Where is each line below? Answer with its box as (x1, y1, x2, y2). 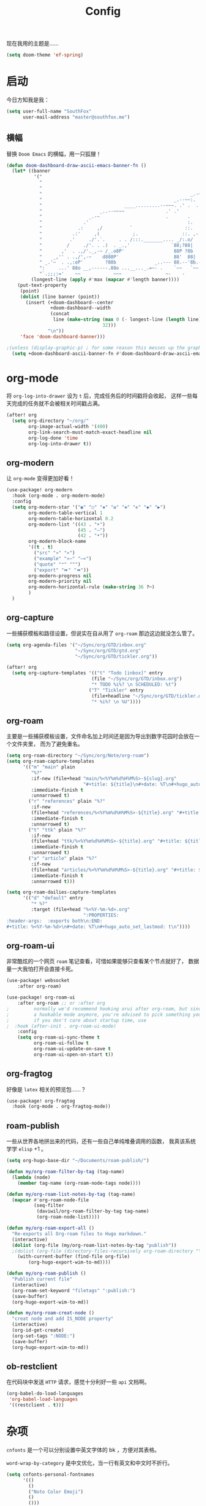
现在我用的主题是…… (6, 40, 59, 47)
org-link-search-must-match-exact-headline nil (28, 429, 152, 435)
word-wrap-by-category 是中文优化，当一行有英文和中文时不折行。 (6, 1459, 174, 1466)
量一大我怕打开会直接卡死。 (6, 966, 77, 973)
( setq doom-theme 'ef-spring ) (6, 52, 84, 58)
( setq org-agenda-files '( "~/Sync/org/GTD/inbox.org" (6, 642, 147, 648)
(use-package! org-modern (6, 487, 72, 493)
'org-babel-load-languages (9, 1396, 78, 1403)
